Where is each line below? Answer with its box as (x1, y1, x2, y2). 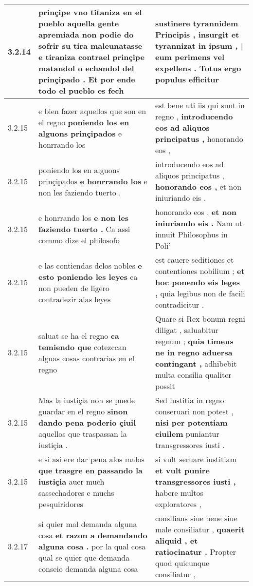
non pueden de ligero (38, 282, 109, 293)
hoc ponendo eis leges (155, 276, 240, 288)
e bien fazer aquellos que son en (38, 105, 146, 117)
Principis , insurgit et (155, 29, 239, 40)
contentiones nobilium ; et (155, 265, 245, 276)
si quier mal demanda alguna (38, 518, 137, 529)
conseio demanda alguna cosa (38, 563, 138, 574)
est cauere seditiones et (155, 254, 234, 265)
